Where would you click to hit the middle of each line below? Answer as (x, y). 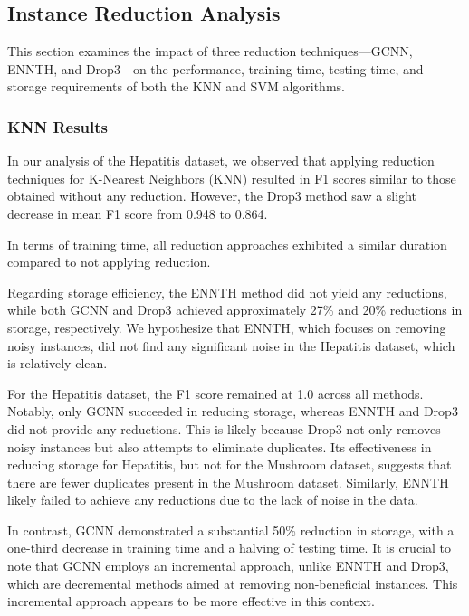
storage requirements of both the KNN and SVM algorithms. (176, 86)
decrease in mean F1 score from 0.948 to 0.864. (138, 213)
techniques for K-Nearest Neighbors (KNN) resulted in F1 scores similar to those (232, 178)
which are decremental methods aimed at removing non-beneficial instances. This (233, 583)
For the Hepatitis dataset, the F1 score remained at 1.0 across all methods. (215, 393)
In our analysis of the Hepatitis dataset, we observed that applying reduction (221, 161)
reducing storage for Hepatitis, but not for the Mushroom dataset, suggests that (230, 464)
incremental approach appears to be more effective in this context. (191, 601)
